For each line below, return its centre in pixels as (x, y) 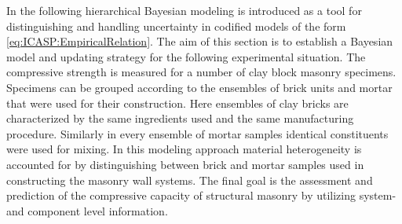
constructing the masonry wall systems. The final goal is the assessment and (190, 180)
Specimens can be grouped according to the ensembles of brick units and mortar (199, 87)
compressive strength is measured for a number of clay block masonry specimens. (201, 72)
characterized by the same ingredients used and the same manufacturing (180, 118)
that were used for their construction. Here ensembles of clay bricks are (177, 103)
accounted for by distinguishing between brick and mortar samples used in (185, 164)
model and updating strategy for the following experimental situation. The (186, 56)
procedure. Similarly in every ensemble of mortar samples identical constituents (197, 133)
